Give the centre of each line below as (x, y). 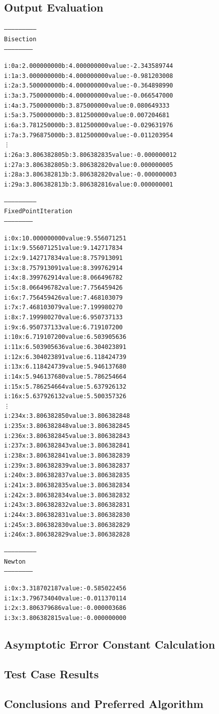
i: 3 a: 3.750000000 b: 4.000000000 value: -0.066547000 (89, 96)
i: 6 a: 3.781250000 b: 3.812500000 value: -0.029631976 (89, 125)
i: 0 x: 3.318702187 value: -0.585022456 (65, 588)
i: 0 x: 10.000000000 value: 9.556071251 (65, 238)
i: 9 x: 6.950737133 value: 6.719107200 (64, 327)
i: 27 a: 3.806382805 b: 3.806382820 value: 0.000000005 (89, 165)
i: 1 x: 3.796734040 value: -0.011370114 (65, 598)
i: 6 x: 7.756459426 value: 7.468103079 (64, 297)
